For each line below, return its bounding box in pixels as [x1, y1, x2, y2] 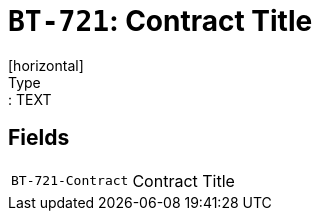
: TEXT [8, 90, 52, 108]
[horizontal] [8, 56, 84, 74]
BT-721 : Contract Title [8, 4, 313, 38]
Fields [8, 125, 70, 151]
